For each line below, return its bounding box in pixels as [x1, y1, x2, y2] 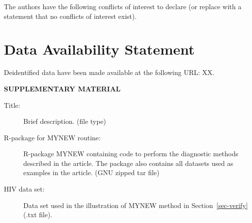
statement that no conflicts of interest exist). [4, 11, 137, 21]
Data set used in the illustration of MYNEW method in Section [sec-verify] [23, 200, 248, 210]
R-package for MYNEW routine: [4, 132, 101, 142]
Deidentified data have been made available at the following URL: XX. [4, 67, 215, 77]
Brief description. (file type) [23, 116, 106, 126]
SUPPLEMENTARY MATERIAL [4, 83, 121, 93]
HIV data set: [4, 184, 45, 194]
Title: [4, 100, 20, 110]
